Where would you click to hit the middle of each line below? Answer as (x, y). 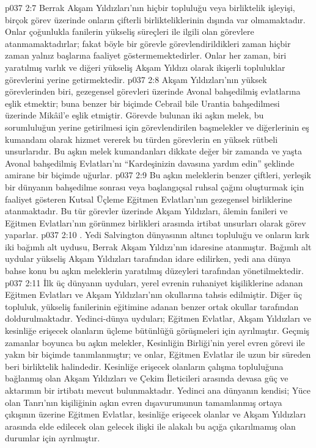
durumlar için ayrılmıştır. (53, 438)
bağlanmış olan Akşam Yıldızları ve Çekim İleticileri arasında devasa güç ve (147, 378)
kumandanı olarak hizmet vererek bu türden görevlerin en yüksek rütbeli (141, 139)
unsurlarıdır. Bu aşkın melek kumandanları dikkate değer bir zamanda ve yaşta (154, 151)
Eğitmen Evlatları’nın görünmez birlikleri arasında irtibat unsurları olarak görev (156, 222)
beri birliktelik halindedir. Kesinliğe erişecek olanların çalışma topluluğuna (144, 366)
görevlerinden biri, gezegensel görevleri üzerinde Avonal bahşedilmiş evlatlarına (153, 91)
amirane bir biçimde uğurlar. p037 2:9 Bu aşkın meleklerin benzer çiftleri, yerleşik (158, 175)
